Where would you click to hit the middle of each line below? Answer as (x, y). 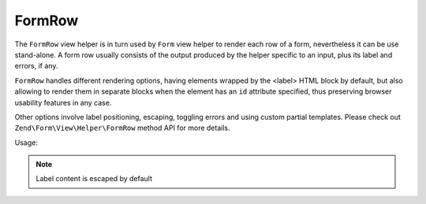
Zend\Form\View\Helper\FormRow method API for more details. (122, 128)
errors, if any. (36, 66)
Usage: (26, 143)
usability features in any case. (63, 102)
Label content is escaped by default (94, 179)
